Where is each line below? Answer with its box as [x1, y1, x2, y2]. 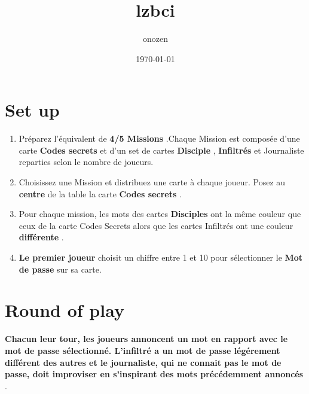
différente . [19, 231, 64, 243]
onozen [143, 32, 168, 45]
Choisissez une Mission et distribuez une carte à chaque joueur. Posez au [19, 176, 286, 188]
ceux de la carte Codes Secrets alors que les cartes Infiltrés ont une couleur [19, 219, 293, 231]
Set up [5, 97, 60, 122]
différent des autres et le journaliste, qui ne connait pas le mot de [5, 356, 282, 368]
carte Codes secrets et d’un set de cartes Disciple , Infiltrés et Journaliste [19, 143, 304, 156]
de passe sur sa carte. [19, 262, 102, 275]
